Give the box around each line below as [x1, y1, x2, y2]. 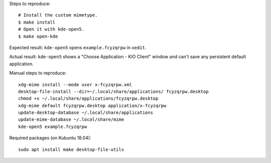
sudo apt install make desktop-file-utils [18, 146, 124, 152]
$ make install [18, 19, 56, 25]
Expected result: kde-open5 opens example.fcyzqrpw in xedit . [9, 44, 147, 50]
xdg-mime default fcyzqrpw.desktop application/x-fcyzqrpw [18, 103, 167, 108]
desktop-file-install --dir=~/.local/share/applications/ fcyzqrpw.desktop [18, 88, 209, 94]
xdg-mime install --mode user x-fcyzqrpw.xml [18, 82, 132, 87]
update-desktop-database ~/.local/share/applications [18, 110, 153, 115]
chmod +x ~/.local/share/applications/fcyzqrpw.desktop [18, 96, 159, 101]
